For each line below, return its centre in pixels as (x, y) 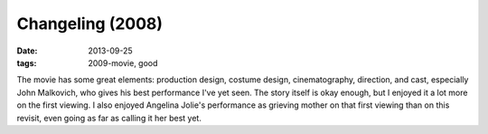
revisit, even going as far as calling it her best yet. (109, 118)
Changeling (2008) (89, 24)
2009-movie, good (123, 62)
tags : (27, 62)
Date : (27, 51)
